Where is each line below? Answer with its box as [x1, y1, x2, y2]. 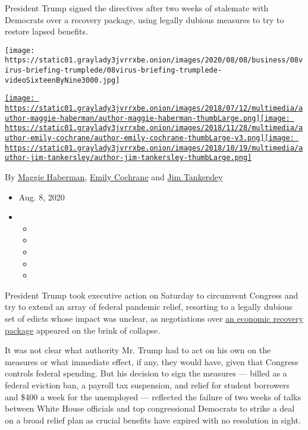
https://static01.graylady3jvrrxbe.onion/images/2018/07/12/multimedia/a [5, 104, 303, 113]
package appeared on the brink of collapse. [5, 324, 161, 336]
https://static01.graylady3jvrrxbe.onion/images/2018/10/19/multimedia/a [5, 143, 303, 152]
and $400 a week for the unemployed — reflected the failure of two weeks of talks [5, 390, 301, 403]
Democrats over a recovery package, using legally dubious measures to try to [5, 13, 284, 26]
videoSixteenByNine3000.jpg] [5, 76, 120, 84]
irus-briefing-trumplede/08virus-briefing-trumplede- [5, 66, 222, 75]
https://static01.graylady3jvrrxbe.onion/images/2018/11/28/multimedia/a [5, 124, 303, 133]
